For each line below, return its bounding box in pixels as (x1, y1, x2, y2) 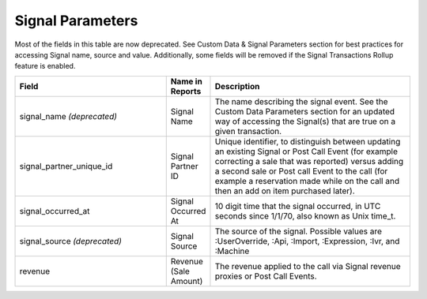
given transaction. (214, 125, 282, 136)
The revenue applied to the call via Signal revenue (214, 260, 401, 271)
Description (214, 80, 260, 92)
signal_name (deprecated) (19, 110, 118, 121)
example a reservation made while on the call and (214, 175, 399, 186)
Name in (170, 76, 203, 87)
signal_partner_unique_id (19, 160, 113, 171)
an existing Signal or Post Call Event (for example (214, 146, 399, 157)
